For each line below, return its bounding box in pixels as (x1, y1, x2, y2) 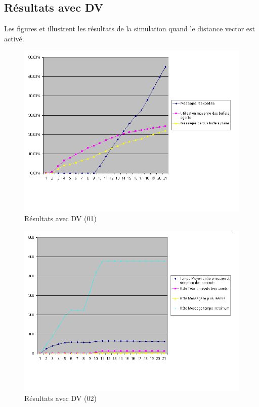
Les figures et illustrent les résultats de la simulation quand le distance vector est (4, 23, 255, 34)
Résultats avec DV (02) (24, 393, 97, 403)
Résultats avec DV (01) (24, 213, 97, 223)
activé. (4, 33, 24, 43)
